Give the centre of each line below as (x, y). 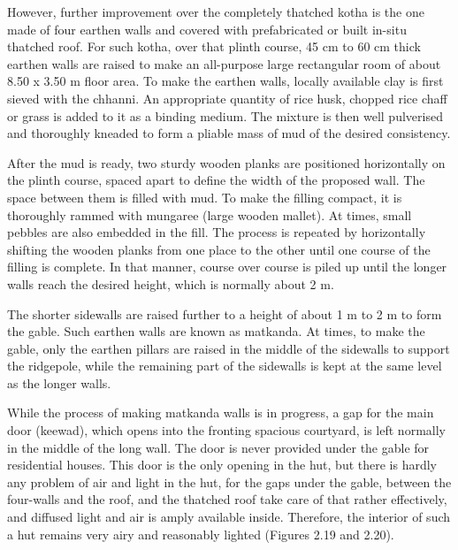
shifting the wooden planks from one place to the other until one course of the (219, 249)
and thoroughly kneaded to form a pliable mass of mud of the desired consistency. (229, 133)
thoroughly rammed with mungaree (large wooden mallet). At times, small (210, 214)
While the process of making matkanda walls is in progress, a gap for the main (221, 412)
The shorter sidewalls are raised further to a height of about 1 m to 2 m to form (225, 313)
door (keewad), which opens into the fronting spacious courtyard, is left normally (226, 430)
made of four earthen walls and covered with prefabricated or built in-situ (207, 29)
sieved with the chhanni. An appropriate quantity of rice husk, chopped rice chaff (227, 98)
